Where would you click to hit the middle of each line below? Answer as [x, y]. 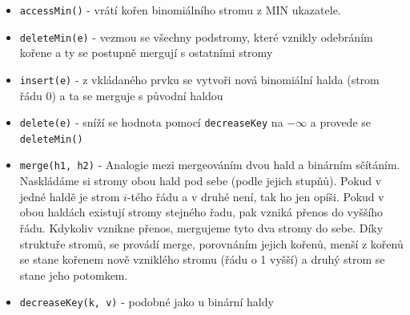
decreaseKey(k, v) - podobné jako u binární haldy [147, 302]
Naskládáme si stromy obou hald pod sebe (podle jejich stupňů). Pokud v [201, 181]
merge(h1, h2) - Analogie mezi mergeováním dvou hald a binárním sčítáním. [210, 165]
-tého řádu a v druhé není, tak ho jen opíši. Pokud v [255, 196]
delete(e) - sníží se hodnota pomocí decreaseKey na [151, 122]
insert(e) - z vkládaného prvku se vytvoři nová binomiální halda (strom [199, 79]
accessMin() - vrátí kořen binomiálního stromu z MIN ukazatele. [180, 10]
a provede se [341, 122]
